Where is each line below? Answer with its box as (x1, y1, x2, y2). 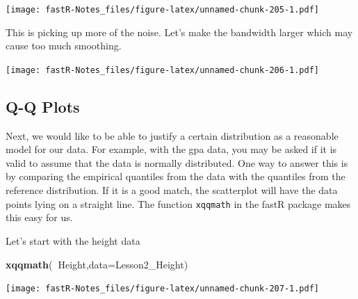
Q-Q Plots (6, 95, 80, 117)
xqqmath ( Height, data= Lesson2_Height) (6, 257, 188, 271)
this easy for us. (6, 210, 73, 225)
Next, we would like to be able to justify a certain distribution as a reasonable (6, 128, 339, 143)
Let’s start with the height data (6, 233, 140, 248)
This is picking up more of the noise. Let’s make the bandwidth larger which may (6, 24, 353, 39)
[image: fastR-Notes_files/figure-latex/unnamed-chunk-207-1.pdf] (6, 284, 320, 294)
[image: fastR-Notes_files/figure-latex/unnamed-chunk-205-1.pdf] (6, 5, 320, 15)
